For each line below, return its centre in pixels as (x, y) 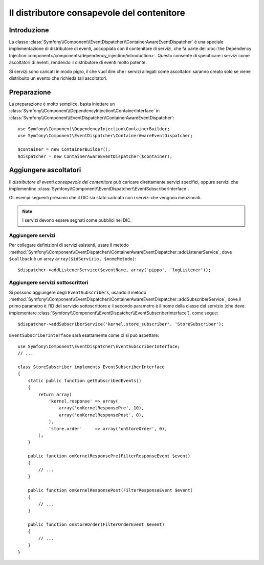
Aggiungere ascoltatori (45, 170)
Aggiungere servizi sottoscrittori (49, 282)
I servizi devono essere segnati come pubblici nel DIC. (77, 220)
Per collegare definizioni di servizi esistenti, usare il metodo (69, 245)
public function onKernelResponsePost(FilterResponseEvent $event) (110, 490)
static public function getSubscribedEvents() (85, 380)
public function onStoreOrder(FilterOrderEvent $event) (96, 525)
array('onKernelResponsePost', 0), (101, 415)
